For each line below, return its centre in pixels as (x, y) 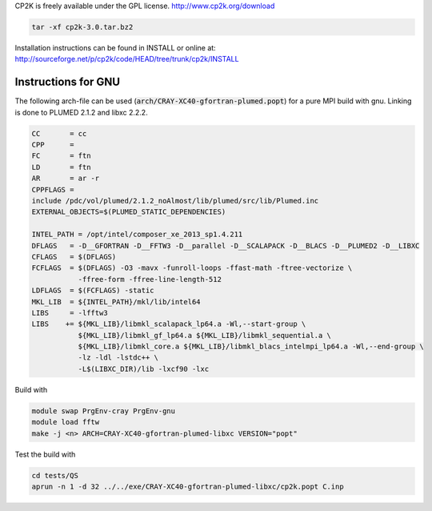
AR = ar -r (66, 179)
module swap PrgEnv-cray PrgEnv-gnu (104, 411)
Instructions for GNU (67, 82)
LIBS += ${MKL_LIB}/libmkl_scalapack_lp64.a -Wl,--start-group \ (169, 324)
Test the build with (45, 454)
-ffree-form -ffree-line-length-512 (150, 279)
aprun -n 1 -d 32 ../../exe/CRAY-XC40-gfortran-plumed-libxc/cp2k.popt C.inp (188, 486)
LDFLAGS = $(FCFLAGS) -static (93, 291)
